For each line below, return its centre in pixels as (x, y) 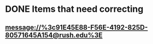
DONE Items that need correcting (74, 9)
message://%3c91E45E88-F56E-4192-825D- (76, 27)
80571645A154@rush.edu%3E (54, 35)
